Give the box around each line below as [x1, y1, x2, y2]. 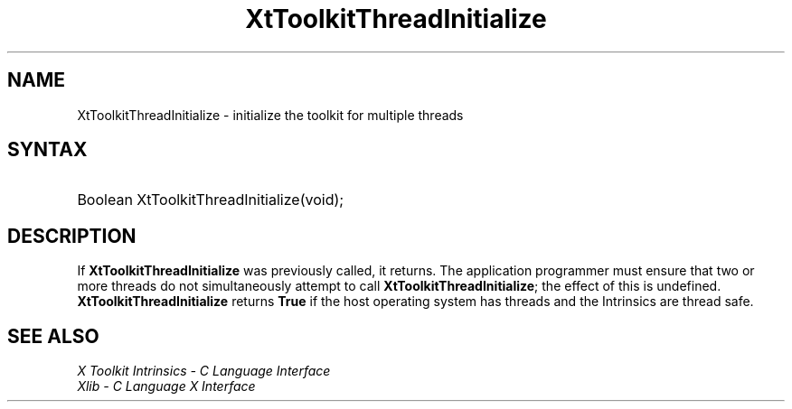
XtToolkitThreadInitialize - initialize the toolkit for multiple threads [77, 107, 464, 123]
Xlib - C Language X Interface [77, 378, 256, 395]
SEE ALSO [7, 324, 99, 348]
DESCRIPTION [7, 224, 137, 247]
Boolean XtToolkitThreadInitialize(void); [77, 191, 344, 209]
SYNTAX [7, 138, 88, 162]
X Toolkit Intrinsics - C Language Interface [77, 363, 331, 379]
